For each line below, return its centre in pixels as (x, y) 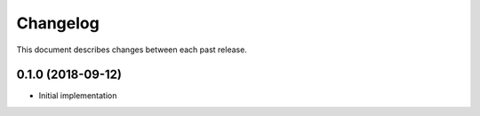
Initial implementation (78, 96)
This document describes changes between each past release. (132, 50)
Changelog (58, 23)
